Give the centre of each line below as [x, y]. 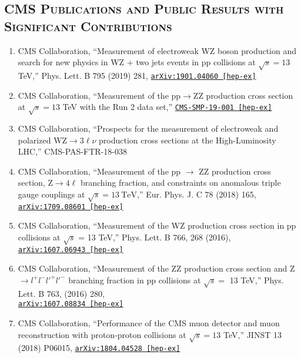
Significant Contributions [88, 26]
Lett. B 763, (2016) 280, [61, 293]
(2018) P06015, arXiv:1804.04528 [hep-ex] [99, 348]
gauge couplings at [51, 194]
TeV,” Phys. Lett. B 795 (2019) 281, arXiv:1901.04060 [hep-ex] [137, 75]
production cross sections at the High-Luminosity [188, 140]
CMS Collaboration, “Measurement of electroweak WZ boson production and [157, 50]
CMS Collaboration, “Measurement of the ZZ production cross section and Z [156, 268]
